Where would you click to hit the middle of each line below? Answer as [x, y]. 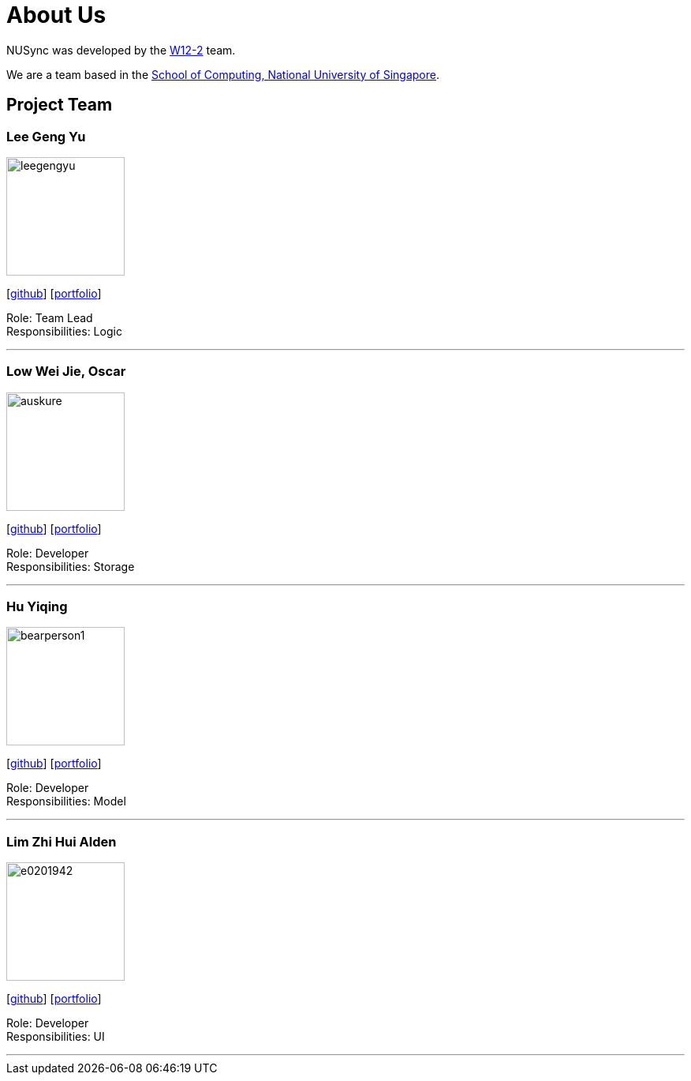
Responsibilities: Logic [64, 331]
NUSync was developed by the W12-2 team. [121, 50]
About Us [56, 15]
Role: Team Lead [50, 317]
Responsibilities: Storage [71, 566]
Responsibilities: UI [56, 1037]
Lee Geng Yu [46, 136]
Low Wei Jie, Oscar [66, 372]
